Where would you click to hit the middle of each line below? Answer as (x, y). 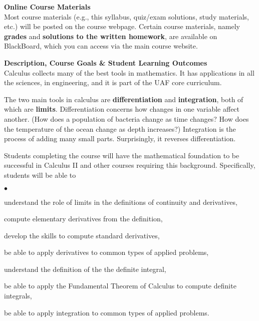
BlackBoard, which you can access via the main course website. (101, 46)
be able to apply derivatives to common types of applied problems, (106, 252)
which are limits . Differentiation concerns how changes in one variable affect (122, 109)
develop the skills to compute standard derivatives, (82, 235)
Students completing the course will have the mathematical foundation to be (122, 155)
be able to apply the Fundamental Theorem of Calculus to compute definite (120, 286)
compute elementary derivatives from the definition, (83, 219)
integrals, (18, 296)
